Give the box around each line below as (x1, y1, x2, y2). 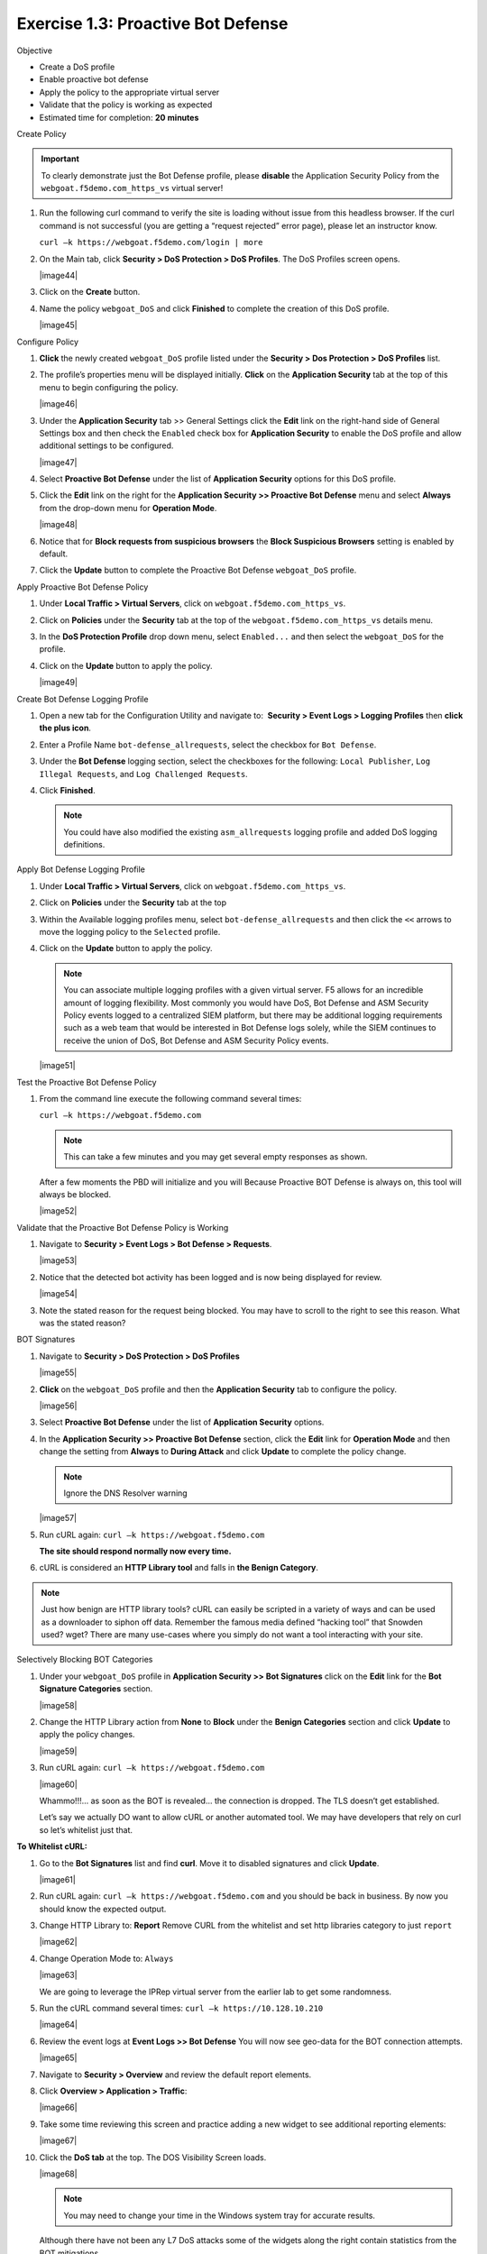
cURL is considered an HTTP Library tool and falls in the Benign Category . (39, 1562, 319, 1573)
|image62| (39, 1937, 78, 1947)
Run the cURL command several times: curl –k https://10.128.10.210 (39, 2002, 324, 2014)
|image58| (39, 1700, 78, 1710)
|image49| (39, 677, 78, 688)
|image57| (39, 1513, 77, 1524)
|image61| (39, 1874, 76, 1884)
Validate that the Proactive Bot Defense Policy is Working (16, 1222, 229, 1232)
